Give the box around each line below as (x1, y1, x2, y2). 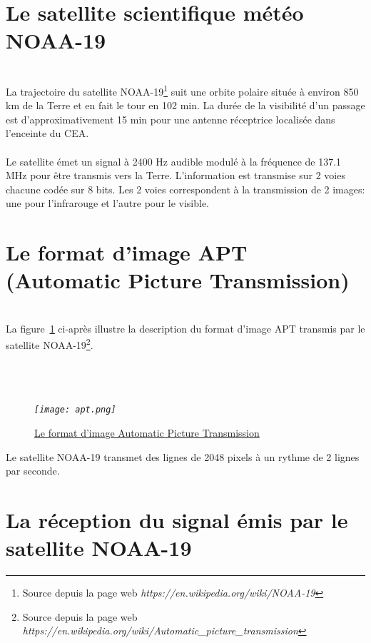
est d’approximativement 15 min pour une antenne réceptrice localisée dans (6, 111, 335, 126)
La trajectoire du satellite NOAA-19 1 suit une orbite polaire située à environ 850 (6, 81, 359, 98)
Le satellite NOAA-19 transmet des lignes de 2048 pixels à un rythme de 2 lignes (6, 449, 360, 464)
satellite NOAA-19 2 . (6, 335, 93, 353)
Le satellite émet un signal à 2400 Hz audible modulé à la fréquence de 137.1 (6, 153, 342, 168)
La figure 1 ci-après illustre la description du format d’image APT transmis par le (6, 320, 365, 335)
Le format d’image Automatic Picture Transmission (34, 425, 260, 440)
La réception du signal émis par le (6, 505, 348, 535)
